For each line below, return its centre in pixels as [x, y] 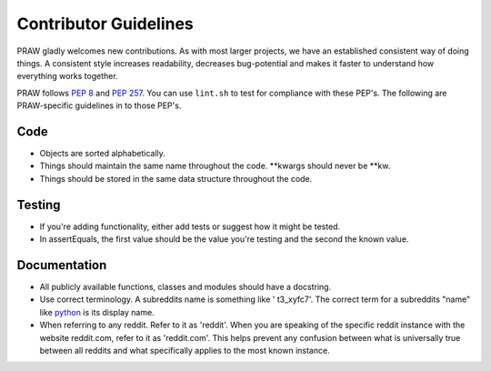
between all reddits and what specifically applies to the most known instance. [185, 350]
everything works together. [67, 76]
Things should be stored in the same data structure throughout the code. [176, 178]
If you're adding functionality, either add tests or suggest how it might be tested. [190, 226]
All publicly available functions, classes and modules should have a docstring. [185, 287]
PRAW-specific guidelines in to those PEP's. [99, 105]
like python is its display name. [97, 312]
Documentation [62, 265]
